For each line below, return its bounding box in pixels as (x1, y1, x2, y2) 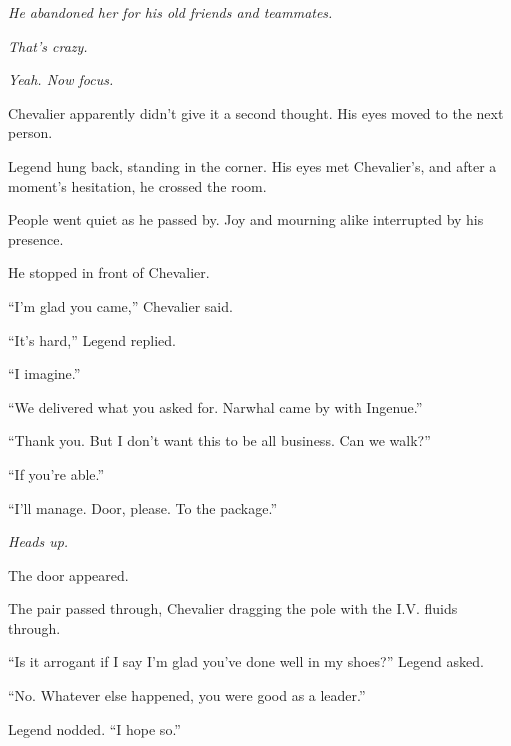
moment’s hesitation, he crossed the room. (8, 175, 267, 196)
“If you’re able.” (8, 463, 105, 484)
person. (8, 122, 53, 143)
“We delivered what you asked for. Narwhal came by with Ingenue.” (8, 396, 423, 417)
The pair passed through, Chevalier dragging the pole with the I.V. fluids (8, 598, 458, 619)
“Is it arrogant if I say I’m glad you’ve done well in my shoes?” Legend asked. (8, 651, 484, 672)
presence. (8, 228, 64, 249)
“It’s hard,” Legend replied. (8, 329, 176, 350)
